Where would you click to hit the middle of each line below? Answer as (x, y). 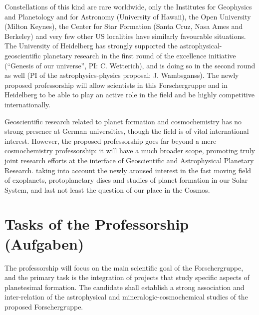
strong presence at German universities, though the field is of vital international (127, 131)
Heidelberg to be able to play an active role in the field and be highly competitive (129, 95)
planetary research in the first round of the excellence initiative (139, 55)
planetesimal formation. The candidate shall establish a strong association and (125, 287)
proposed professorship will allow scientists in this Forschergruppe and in (116, 85)
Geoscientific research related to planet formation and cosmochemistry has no (123, 121)
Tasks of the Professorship (97, 224)
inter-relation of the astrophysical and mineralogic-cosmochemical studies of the (126, 297)
